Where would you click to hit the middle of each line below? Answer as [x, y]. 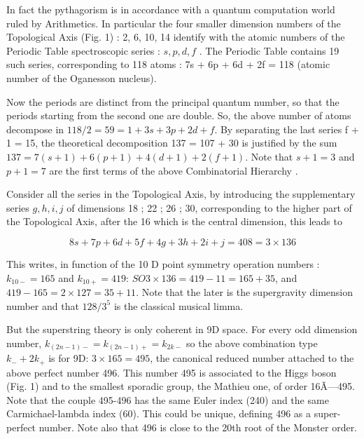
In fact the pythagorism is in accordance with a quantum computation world [171, 9]
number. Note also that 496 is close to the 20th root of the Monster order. [198, 427]
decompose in [35, 129]
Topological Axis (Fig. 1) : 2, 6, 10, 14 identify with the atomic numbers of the [176, 37]
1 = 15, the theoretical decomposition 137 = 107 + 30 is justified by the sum [172, 143]
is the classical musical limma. [178, 305]
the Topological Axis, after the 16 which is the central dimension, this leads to [174, 221]
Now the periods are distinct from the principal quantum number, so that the [173, 101]
